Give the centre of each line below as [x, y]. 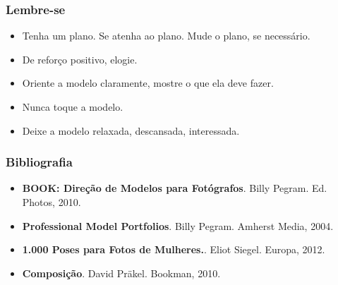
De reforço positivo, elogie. [80, 59]
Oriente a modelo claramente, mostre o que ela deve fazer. [148, 83]
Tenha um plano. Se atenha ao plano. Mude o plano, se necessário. [166, 36]
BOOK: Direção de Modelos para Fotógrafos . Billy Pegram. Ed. [175, 188]
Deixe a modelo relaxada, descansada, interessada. [131, 130]
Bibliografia [39, 162]
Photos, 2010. [52, 202]
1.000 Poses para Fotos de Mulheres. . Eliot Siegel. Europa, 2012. [174, 249]
